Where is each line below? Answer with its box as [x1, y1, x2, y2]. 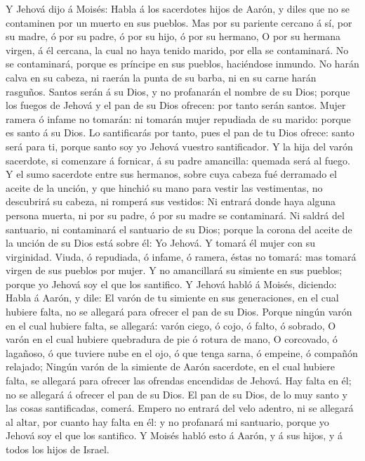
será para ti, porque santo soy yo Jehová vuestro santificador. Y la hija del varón [6, 138, 353, 153]
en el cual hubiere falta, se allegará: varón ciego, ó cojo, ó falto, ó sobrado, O [6, 318, 336, 332]
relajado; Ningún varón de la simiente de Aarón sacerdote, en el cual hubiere [6, 359, 335, 374]
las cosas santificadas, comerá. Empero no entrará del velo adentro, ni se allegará [6, 401, 354, 415]
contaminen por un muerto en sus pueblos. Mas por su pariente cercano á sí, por [6, 15, 352, 30]
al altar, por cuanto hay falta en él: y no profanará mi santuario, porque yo [6, 414, 329, 429]
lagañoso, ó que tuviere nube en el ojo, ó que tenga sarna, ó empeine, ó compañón [6, 345, 358, 360]
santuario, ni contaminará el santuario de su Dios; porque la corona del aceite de [6, 221, 352, 236]
